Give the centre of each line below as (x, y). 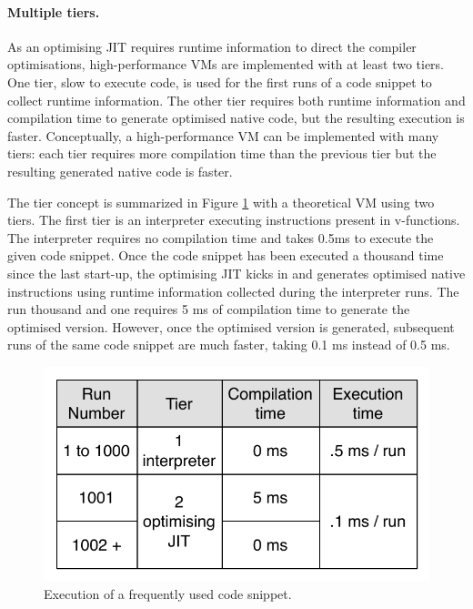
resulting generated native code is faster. (120, 171)
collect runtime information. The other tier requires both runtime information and (236, 100)
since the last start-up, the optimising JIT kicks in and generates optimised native (236, 273)
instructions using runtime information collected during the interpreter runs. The (233, 291)
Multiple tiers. (54, 11)
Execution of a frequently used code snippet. (168, 593)
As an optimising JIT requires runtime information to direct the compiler (212, 46)
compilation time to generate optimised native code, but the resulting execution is (236, 118)
